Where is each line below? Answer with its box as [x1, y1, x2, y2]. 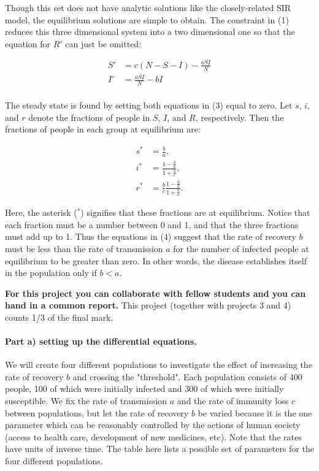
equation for [5, 37, 50, 50]
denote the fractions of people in [28, 110, 150, 123]
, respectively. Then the [195, 110, 284, 123]
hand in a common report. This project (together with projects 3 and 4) [5, 299, 291, 312]
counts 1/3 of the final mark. [5, 310, 113, 323]
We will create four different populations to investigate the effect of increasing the [5, 358, 312, 371]
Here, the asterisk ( [5, 206, 77, 219]
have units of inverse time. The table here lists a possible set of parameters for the [5, 442, 314, 455]
